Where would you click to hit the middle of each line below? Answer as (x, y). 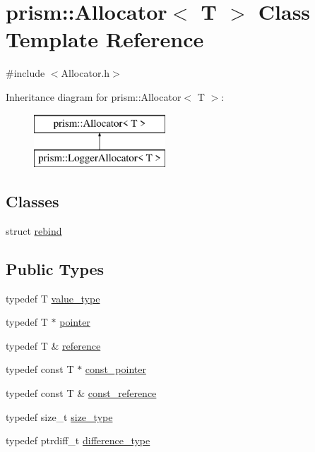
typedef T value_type (53, 298)
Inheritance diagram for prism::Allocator (94, 96)
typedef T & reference (53, 345)
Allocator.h (85, 73)
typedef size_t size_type (59, 416)
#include (25, 73)
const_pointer (115, 369)
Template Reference (105, 39)
